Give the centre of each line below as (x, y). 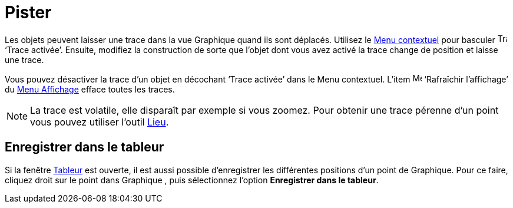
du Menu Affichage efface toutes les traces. (90, 89)
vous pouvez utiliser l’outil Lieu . (100, 122)
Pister (28, 12)
